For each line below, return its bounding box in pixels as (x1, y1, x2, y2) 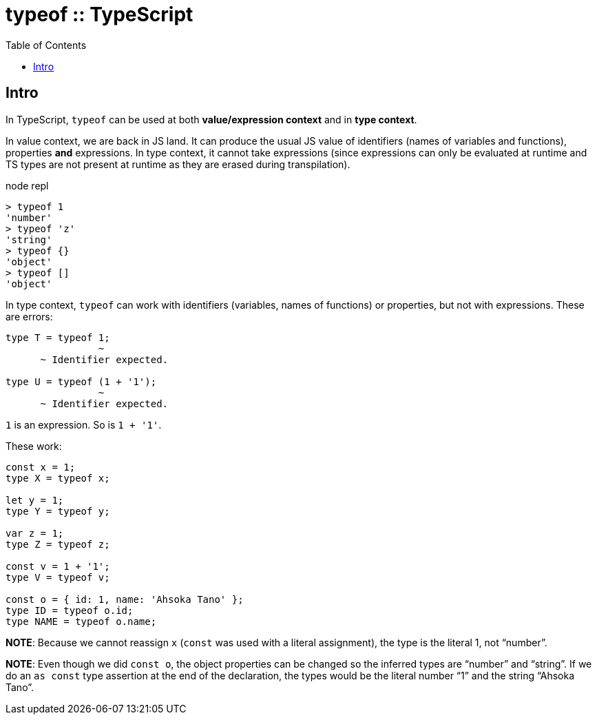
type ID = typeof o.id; (6, 604, 134, 616)
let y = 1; (6, 494, 64, 506)
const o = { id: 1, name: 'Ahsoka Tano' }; (6, 593, 244, 605)
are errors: (6, 310, 53, 322)
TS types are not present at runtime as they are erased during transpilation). (6, 158, 350, 170)
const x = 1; (6, 461, 76, 473)
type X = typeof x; (6, 472, 110, 484)
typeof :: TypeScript (6, 3, 193, 26)
